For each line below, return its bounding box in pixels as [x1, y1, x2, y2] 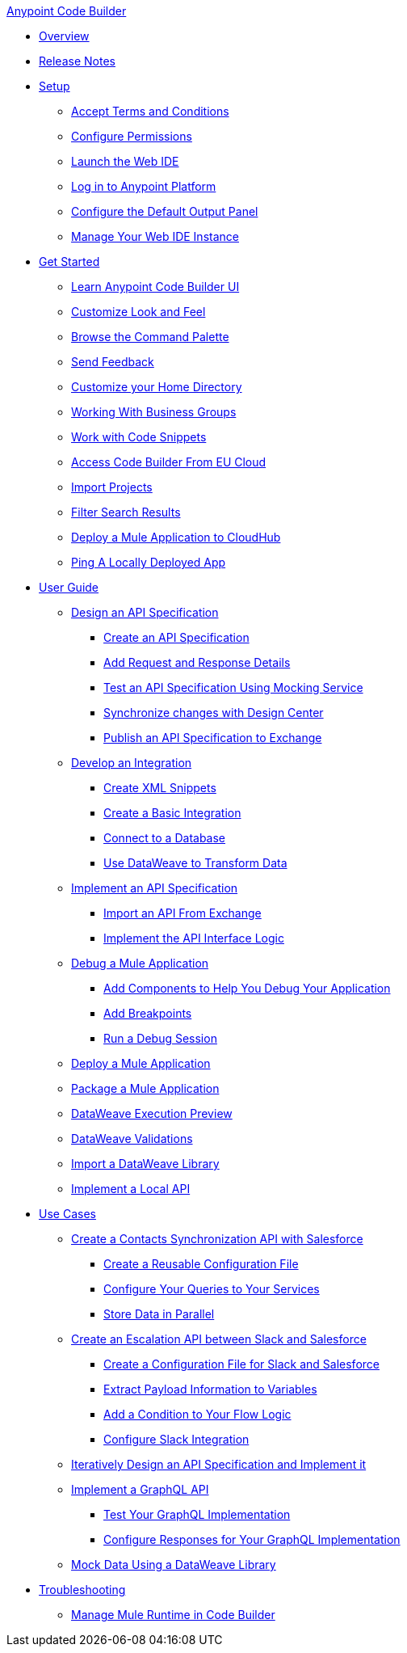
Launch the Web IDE [71, 154, 179, 168]
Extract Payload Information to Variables [103, 1382, 317, 1396]
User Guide [39, 580, 99, 594]
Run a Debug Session [103, 1031, 217, 1045]
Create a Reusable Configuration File [103, 1257, 299, 1271]
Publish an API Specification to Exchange [103, 731, 322, 744]
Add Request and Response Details [103, 656, 291, 669]
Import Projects [71, 480, 153, 494]
